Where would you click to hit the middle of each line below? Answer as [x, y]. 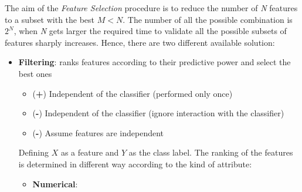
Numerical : [55, 183]
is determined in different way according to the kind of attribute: [135, 164]
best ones [35, 73]
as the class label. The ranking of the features [211, 152]
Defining [33, 152]
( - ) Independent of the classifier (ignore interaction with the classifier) [158, 113]
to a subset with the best [50, 19]
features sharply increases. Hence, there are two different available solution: [140, 42]
